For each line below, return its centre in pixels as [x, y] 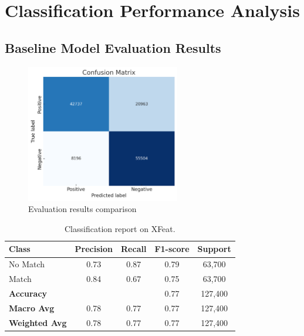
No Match [27, 264]
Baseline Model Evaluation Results [113, 47]
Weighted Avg [38, 322]
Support [214, 249]
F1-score [172, 249]
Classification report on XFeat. [120, 228]
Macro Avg [32, 308]
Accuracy [28, 293]
